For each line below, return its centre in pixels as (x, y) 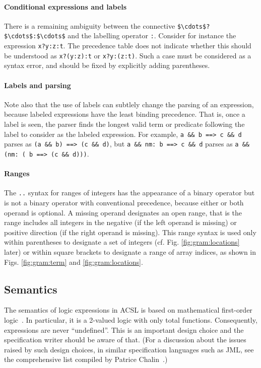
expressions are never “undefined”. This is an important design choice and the (124, 329)
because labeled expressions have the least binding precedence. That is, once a (125, 114)
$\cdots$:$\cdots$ (35, 36)
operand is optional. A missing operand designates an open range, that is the (123, 212)
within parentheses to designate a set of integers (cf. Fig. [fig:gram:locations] (122, 242)
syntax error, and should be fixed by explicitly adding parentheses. (107, 65)
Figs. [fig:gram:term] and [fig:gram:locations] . (74, 262)
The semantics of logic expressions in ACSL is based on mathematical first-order (128, 310)
